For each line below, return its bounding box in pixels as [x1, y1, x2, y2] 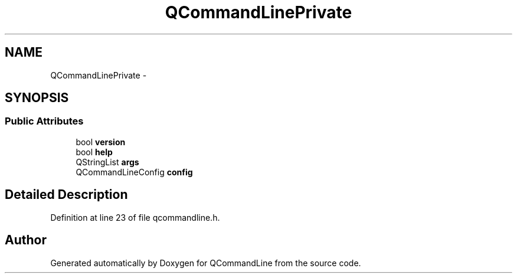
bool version [76, 136, 126, 147]
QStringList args [76, 156, 139, 167]
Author [5, 233, 47, 248]
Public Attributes [5, 115, 84, 127]
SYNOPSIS [5, 90, 69, 106]
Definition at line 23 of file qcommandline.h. [50, 212, 220, 223]
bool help [76, 146, 113, 157]
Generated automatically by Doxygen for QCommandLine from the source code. [50, 257, 361, 268]
